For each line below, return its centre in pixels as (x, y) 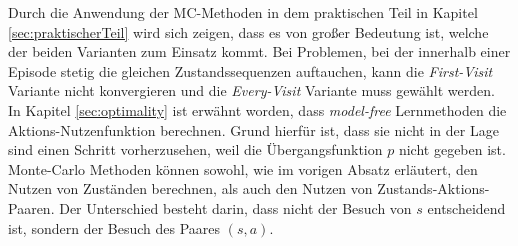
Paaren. (31, 207)
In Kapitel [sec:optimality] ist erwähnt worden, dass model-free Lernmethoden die (257, 109)
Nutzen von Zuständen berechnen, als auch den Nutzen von (190, 188)
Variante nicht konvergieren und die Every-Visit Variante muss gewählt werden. (251, 90)
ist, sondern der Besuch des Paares (114, 227)
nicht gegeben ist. (452, 149)
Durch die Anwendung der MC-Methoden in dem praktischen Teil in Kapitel (243, 12)
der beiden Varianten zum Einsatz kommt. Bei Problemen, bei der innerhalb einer (259, 51)
